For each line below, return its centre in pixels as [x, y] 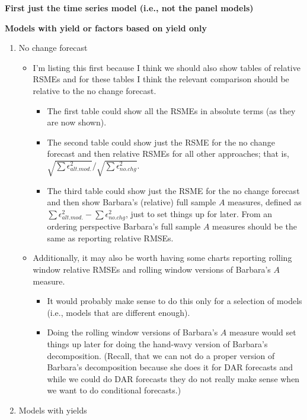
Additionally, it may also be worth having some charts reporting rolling [162, 258]
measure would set [263, 332]
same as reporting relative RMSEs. [110, 238]
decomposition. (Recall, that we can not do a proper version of [161, 355]
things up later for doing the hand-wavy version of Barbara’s [157, 343]
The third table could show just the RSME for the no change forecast [173, 190]
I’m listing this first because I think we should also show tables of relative [167, 67]
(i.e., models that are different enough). [119, 312]
